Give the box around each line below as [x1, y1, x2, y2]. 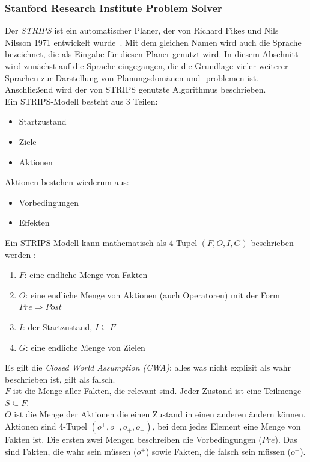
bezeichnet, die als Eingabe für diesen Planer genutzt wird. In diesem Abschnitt [5, 48, 299, 60]
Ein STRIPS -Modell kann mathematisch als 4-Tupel [5, 236, 198, 248]
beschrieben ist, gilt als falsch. [5, 372, 115, 385]
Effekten [19, 216, 50, 229]
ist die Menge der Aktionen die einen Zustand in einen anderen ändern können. [14, 408, 306, 420]
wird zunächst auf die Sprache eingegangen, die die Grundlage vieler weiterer [5, 60, 288, 72]
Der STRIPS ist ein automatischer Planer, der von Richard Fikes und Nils [5, 24, 279, 37]
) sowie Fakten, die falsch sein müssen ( [145, 445, 291, 457]
